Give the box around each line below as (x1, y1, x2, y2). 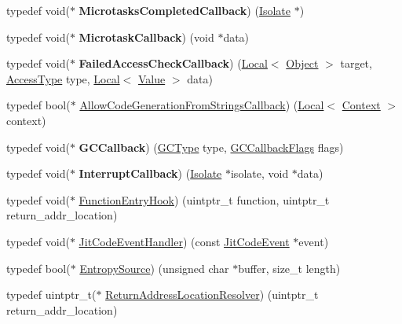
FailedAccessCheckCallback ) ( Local (79, 55, 268, 72)
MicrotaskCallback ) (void (79, 28, 214, 45)
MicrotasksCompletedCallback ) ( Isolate (79, 2, 291, 18)
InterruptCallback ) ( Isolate (79, 165, 222, 182)
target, (340, 55, 372, 72)
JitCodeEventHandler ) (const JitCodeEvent (79, 233, 290, 249)
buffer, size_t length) (238, 260, 341, 276)
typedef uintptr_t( (6, 286, 97, 303)
